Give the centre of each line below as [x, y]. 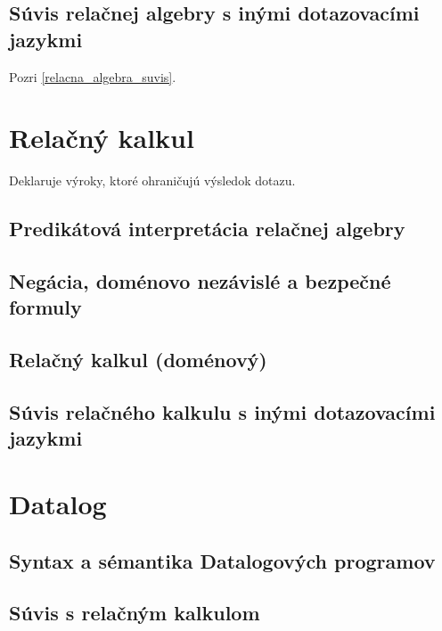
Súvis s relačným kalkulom [135, 613]
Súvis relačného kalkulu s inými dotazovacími [222, 412]
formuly [45, 307]
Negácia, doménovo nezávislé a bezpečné [200, 281]
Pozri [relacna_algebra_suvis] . [93, 76]
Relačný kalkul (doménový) [138, 360]
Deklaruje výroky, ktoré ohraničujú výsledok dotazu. [152, 180]
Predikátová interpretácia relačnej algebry [207, 229]
